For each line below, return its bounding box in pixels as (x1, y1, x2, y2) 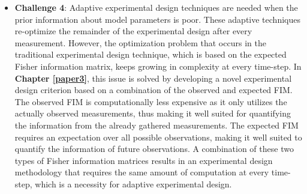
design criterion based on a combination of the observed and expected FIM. (14, 83, 293, 96)
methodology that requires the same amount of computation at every (14, 166, 269, 178)
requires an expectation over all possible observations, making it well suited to (14, 130, 302, 143)
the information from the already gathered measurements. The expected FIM (14, 118, 299, 131)
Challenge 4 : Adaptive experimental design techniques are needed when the (14, 1, 298, 13)
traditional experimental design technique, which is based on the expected (14, 48, 287, 61)
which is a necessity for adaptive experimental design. (35, 177, 232, 190)
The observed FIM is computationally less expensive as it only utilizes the (14, 95, 287, 108)
